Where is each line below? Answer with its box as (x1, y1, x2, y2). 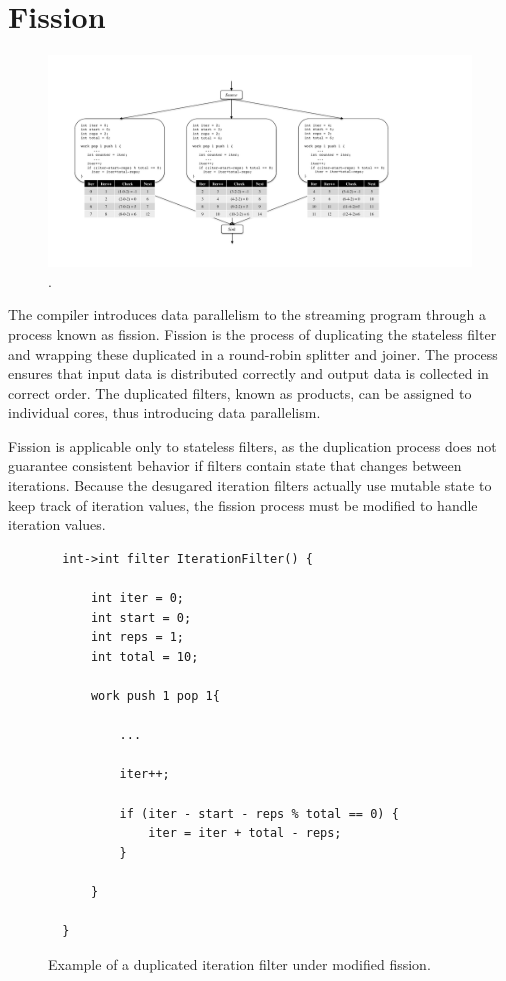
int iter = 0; (90, 591, 185, 606)
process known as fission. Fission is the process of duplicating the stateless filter (8, 323, 497, 344)
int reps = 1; (90, 630, 185, 645)
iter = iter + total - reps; (148, 826, 342, 841)
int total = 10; (90, 649, 199, 664)
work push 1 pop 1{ (90, 689, 220, 703)
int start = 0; (90, 610, 192, 625)
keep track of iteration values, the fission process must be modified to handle (8, 494, 478, 515)
